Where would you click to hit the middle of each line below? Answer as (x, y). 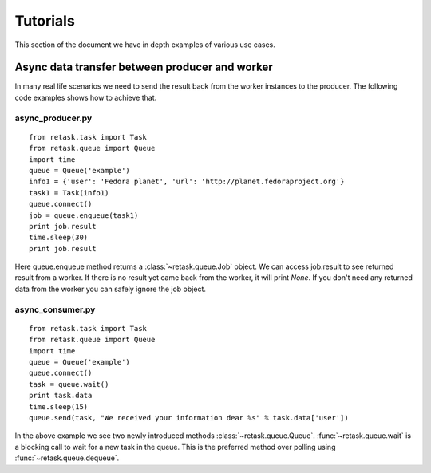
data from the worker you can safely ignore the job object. (111, 289)
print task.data (61, 396)
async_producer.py (53, 118)
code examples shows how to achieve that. (86, 97)
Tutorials (45, 21)
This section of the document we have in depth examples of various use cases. (145, 45)
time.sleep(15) (59, 406)
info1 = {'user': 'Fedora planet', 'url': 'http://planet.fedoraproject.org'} (187, 182)
